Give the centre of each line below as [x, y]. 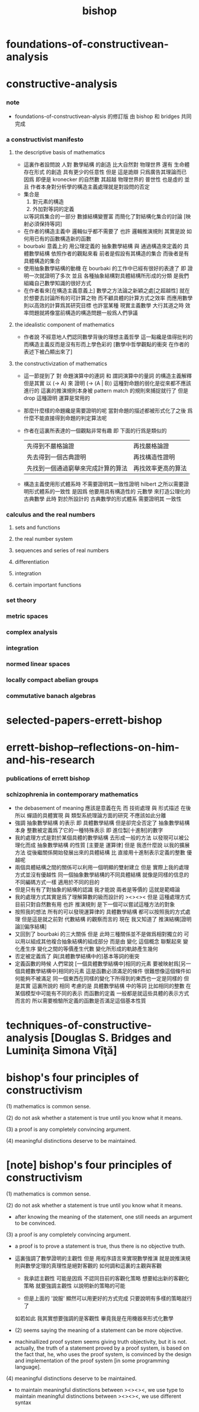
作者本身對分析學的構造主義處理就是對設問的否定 [90, 187]
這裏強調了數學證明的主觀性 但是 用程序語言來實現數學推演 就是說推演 [100, 1258]
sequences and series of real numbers [62, 550]
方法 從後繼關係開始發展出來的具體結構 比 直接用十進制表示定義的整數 [100, 853]
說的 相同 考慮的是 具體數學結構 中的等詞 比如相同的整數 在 [119, 986]
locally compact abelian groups [52, 680]
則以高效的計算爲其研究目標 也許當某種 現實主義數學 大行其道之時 [104, 305]
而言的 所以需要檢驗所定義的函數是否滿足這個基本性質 [80, 1001]
